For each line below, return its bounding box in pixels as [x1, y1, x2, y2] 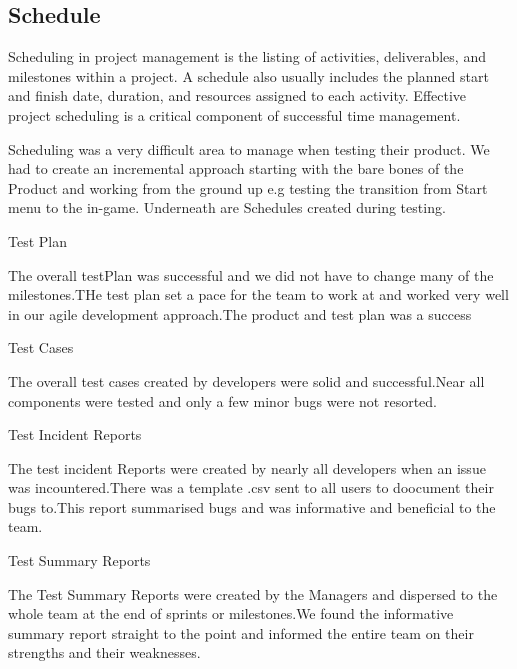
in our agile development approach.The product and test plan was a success [8, 303, 472, 324]
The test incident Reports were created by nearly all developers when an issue [8, 457, 486, 478]
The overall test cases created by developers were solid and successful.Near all [8, 370, 485, 391]
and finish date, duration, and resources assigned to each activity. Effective [8, 85, 467, 106]
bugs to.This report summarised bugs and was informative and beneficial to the [8, 496, 496, 517]
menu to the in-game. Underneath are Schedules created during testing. [8, 197, 446, 218]
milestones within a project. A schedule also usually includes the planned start [8, 65, 489, 86]
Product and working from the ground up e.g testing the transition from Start [8, 177, 488, 198]
